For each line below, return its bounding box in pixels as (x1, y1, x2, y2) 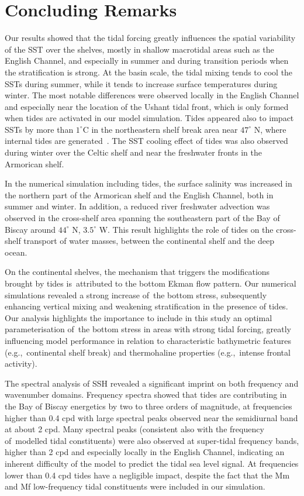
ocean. (5, 246, 27, 258)
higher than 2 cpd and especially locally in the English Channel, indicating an (5, 446, 285, 458)
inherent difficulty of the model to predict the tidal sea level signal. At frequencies (5, 457, 299, 469)
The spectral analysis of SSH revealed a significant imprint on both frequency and (5, 377, 299, 389)
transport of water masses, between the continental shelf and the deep (23, 235, 274, 247)
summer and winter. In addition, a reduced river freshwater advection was (5, 200, 270, 212)
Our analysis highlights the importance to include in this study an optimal (5, 311, 272, 323)
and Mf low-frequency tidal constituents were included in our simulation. (5, 480, 265, 492)
